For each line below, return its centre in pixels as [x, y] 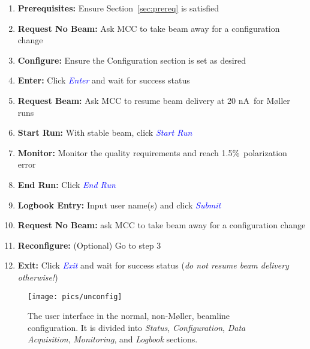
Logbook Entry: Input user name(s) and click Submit [119, 205]
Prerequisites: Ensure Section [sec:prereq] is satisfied [118, 8]
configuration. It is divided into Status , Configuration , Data [137, 327]
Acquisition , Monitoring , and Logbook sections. [113, 339]
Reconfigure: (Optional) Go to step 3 [89, 245]
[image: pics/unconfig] [75, 296]
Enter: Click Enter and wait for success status [104, 80]
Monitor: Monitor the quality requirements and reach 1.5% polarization [152, 152]
